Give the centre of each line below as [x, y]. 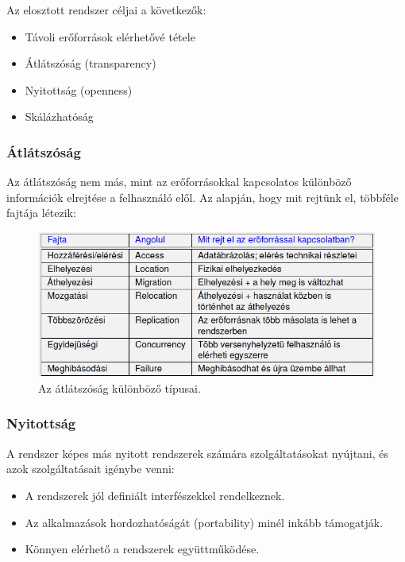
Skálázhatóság [59, 116]
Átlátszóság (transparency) [91, 63]
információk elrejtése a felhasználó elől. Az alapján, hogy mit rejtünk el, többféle [202, 197]
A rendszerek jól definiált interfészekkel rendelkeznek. [155, 495]
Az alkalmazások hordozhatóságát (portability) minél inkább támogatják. [204, 522]
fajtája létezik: [41, 213]
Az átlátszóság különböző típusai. [120, 388]
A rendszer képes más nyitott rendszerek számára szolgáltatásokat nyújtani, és [198, 453]
